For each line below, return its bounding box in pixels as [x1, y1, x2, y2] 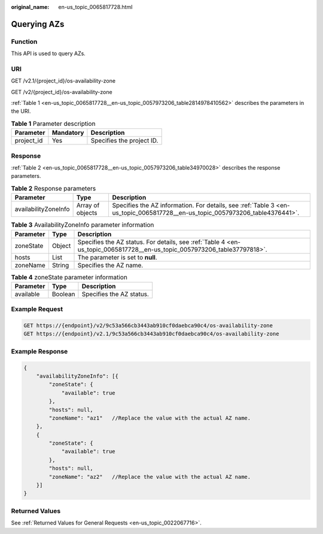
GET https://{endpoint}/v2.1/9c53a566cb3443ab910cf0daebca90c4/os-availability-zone [23, 330, 279, 337]
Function [11, 37, 38, 46]
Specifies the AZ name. [77, 261, 144, 269]
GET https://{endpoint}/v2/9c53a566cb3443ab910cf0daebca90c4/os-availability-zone [23, 322, 273, 329]
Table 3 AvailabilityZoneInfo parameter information [11, 221, 154, 229]
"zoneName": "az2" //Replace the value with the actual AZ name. [48, 473, 251, 480]
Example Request [11, 305, 63, 313]
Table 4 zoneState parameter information [11, 273, 128, 281]
